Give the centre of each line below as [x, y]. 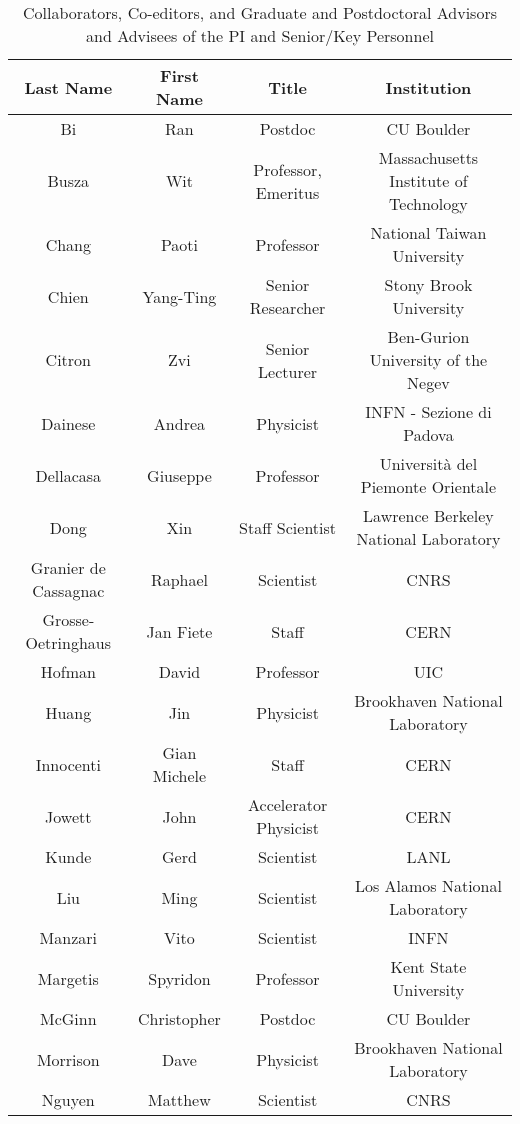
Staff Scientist [288, 527]
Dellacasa [68, 475]
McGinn [68, 1018]
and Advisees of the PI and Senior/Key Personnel [260, 35]
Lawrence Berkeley [428, 515]
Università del [428, 463]
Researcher [287, 307]
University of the [428, 359]
